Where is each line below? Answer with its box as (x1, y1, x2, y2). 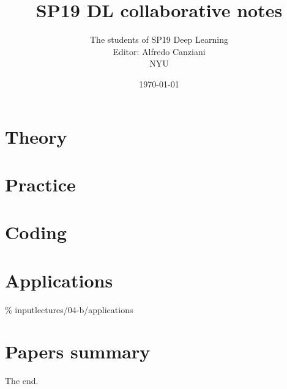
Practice (5, 171, 76, 196)
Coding (5, 220, 67, 245)
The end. (5, 374, 39, 387)
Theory (5, 124, 67, 149)
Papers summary (5, 339, 151, 364)
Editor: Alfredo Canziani (113, 45, 206, 57)
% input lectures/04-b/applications (5, 303, 133, 316)
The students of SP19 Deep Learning (90, 33, 228, 46)
